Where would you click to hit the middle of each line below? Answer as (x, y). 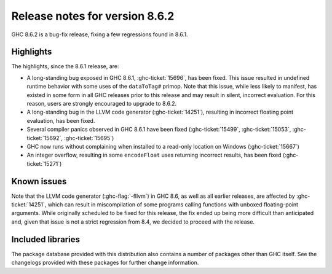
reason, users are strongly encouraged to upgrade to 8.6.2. (102, 104)
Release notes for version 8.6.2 (93, 16)
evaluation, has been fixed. (61, 120)
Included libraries (45, 239)
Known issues (39, 181)
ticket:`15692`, (45, 138)
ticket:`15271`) (44, 163)
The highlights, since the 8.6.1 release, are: (65, 66)
